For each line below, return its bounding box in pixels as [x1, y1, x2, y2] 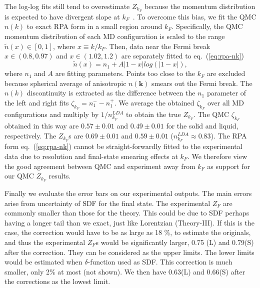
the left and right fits [4, 97, 69, 107]
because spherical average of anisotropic [4, 77, 126, 88]
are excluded [206, 68, 245, 78]
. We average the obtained [114, 97, 194, 107]
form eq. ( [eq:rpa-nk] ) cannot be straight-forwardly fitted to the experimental [4, 141, 242, 151]
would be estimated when [4, 256, 82, 267]
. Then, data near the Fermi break [105, 40, 210, 51]
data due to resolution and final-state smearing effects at [4, 150, 178, 161]
